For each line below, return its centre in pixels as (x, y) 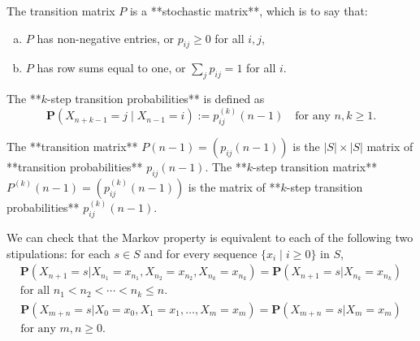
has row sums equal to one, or (111, 68)
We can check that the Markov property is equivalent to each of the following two (210, 237)
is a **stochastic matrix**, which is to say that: (249, 11)
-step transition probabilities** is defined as (156, 99)
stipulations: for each (58, 253)
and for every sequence (201, 253)
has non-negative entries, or (106, 38)
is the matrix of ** (234, 186)
